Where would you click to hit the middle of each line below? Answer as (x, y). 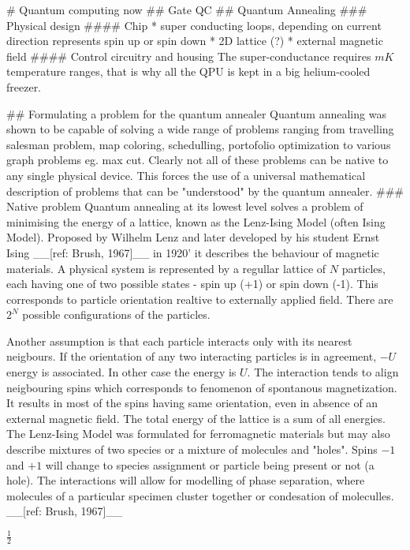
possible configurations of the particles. (116, 314)
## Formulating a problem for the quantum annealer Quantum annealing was (196, 113)
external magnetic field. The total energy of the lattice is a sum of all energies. (196, 418)
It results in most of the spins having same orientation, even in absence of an (192, 403)
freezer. (24, 86)
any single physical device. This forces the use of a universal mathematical (186, 175)
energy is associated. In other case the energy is (121, 372)
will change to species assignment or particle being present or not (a (210, 464)
